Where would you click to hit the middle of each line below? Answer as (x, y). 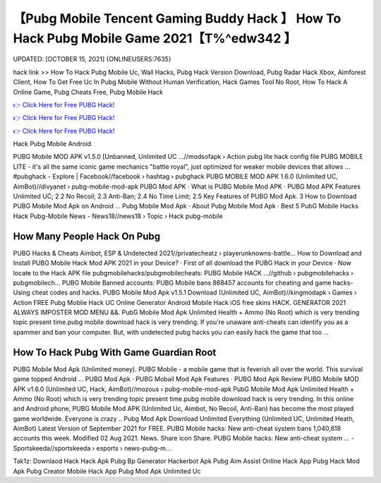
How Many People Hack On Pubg (87, 236)
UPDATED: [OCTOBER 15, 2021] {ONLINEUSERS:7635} (92, 59)
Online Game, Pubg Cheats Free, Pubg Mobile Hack (88, 92)
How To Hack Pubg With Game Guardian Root (115, 352)
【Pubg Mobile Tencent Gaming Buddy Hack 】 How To (177, 18)
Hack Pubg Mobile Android (52, 144)
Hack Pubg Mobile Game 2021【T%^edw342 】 (155, 38)
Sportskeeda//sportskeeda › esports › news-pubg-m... (92, 448)
